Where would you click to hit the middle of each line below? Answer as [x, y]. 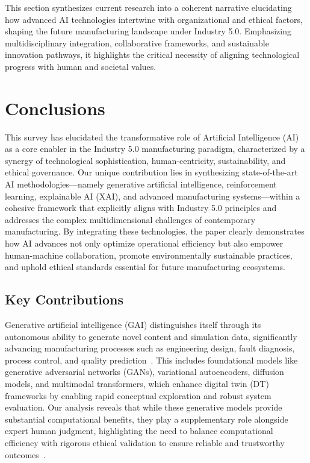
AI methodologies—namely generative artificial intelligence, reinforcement [141, 184]
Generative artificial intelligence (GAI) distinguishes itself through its [133, 325]
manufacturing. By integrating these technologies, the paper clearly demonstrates [155, 231]
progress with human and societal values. [81, 66]
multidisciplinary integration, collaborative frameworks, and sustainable [137, 43]
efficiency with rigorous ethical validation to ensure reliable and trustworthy [145, 442]
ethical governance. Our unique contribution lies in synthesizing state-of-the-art [151, 172]
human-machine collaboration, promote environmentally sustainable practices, [149, 255]
